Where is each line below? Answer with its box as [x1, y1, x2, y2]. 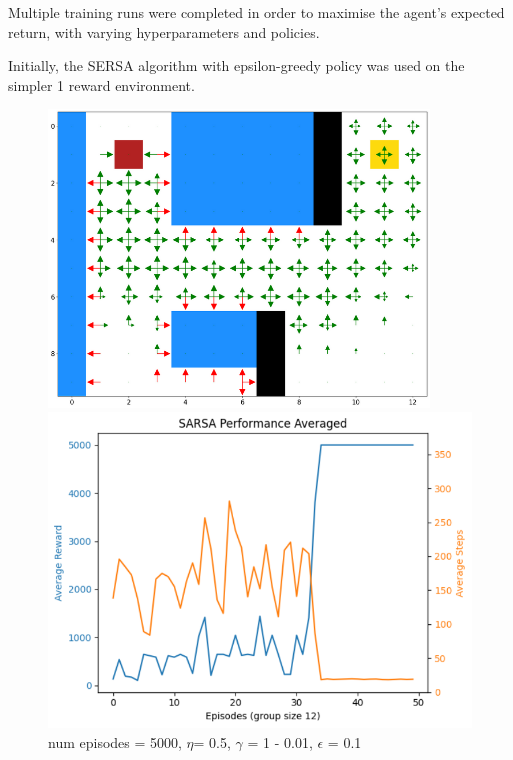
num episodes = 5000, [48, 731, 182, 752]
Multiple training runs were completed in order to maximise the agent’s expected [8, 2, 505, 22]
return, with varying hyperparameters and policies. [8, 21, 320, 42]
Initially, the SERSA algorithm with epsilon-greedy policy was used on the [8, 55, 465, 76]
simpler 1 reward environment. [8, 74, 195, 95]
